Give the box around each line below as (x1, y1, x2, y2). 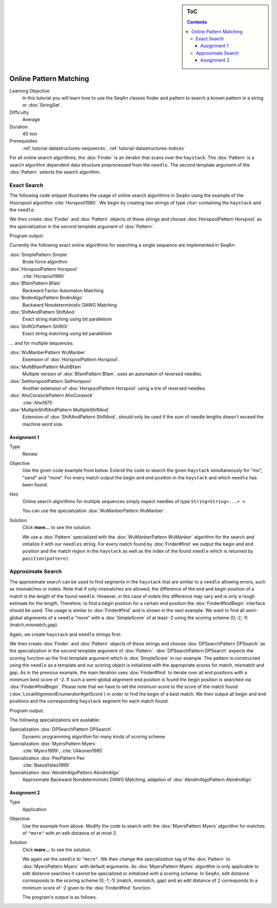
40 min (22, 131, 37, 137)
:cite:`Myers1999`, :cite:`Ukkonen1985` (22, 748, 104, 754)
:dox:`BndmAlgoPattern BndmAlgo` (9, 295, 84, 301)
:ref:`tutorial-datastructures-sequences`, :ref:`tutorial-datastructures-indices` (22, 145, 186, 151)
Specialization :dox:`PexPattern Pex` (9, 755, 86, 761)
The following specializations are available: (9, 717, 100, 723)
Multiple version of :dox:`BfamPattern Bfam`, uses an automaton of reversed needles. (22, 371, 203, 377)
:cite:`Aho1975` (22, 399, 54, 406)
